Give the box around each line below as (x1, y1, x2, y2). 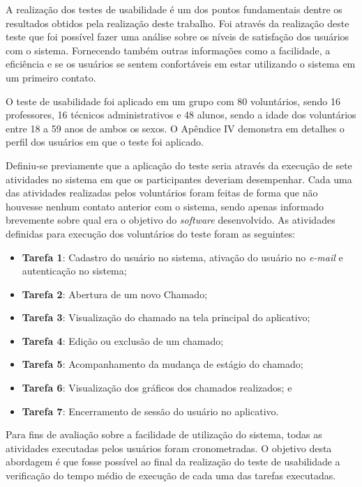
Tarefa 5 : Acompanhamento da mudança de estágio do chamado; (22, 357, 303, 371)
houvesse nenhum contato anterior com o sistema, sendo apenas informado (6, 199, 324, 213)
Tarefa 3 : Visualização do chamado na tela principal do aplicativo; (22, 310, 310, 325)
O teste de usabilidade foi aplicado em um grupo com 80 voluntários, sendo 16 (6, 93, 340, 108)
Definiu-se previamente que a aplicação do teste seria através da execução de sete (6, 157, 352, 172)
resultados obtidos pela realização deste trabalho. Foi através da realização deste (6, 15, 349, 30)
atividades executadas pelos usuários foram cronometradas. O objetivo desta (6, 440, 332, 455)
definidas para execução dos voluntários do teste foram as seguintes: (6, 226, 296, 240)
